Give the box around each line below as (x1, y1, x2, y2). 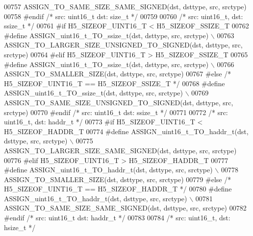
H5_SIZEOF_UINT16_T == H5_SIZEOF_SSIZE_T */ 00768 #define (4, 78, 225, 88)
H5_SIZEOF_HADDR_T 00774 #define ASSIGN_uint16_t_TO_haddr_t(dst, (4, 126, 249, 136)
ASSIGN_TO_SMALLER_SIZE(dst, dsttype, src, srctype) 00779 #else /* (4, 174, 231, 184)
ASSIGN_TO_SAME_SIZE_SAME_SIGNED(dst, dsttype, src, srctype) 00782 (4, 203, 247, 213)
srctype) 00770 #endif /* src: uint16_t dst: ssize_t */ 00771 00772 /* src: (4, 107, 228, 117)
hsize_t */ (4, 222, 36, 232)
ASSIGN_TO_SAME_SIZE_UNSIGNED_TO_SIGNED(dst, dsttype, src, (4, 97, 233, 107)
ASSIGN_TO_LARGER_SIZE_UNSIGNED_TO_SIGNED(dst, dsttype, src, (4, 40, 243, 50)
